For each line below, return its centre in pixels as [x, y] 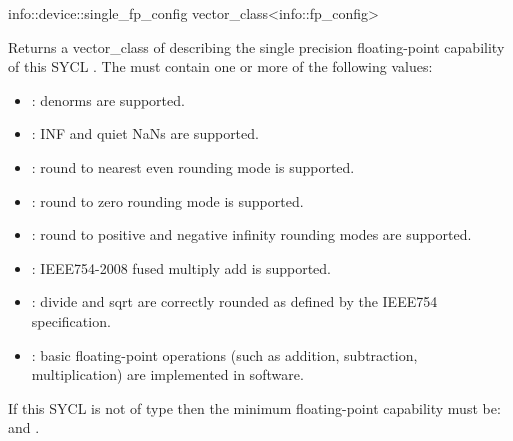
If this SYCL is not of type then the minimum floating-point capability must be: [254, 407]
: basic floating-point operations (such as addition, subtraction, [224, 354]
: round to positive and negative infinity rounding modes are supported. [251, 234]
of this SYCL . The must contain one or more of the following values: [220, 66]
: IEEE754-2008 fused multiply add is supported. [181, 267]
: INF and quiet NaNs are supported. [145, 133]
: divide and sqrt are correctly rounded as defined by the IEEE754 [234, 301]
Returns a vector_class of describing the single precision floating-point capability [256, 46]
